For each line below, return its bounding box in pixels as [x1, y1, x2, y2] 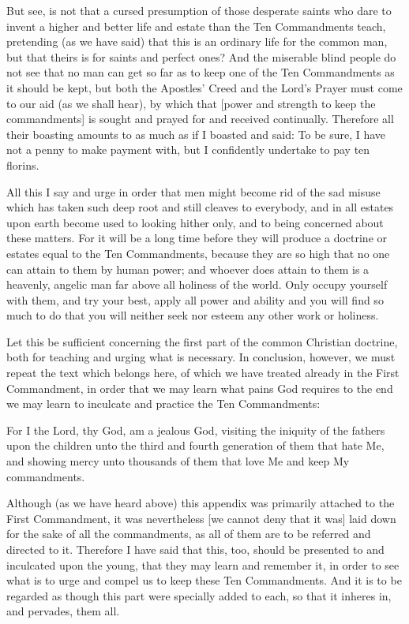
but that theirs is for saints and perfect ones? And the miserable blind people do [6, 48, 396, 65]
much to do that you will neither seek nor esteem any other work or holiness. [6, 307, 379, 323]
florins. [6, 156, 39, 173]
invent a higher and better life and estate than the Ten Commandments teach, [6, 17, 386, 34]
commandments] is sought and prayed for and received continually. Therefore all [6, 110, 394, 127]
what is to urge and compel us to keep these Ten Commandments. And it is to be [6, 572, 402, 589]
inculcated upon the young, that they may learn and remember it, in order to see [6, 556, 400, 573]
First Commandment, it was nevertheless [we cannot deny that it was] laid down [6, 510, 396, 526]
